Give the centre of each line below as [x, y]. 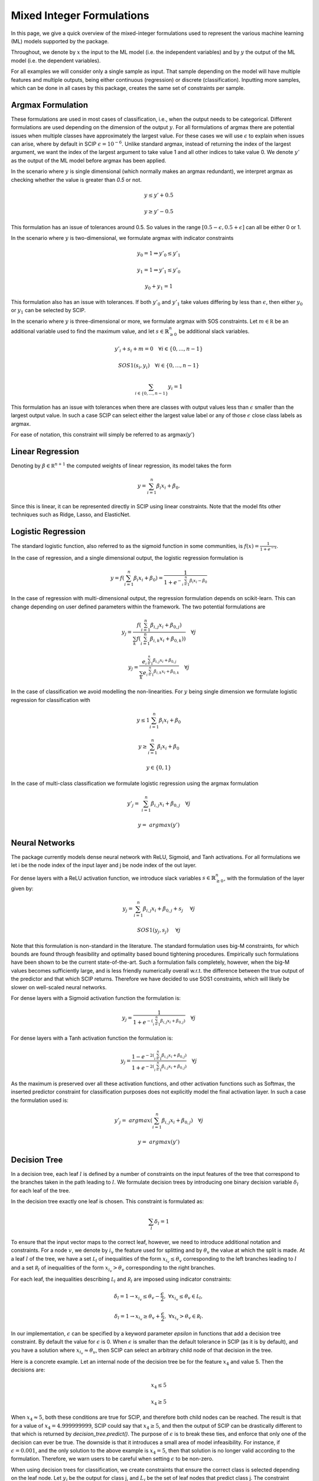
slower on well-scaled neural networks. [59, 987]
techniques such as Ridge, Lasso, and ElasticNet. [71, 515]
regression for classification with [51, 700]
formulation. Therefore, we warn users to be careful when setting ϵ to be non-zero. [112, 1459]
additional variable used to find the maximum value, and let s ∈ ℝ [90, 331]
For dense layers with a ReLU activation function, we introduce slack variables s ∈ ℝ [113, 878]
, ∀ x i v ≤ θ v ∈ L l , [183, 1297]
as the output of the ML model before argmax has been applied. [89, 161]
